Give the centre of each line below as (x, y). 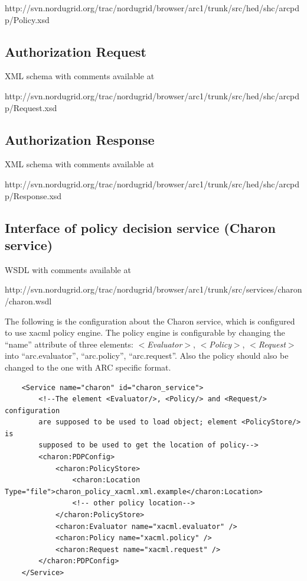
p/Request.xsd (31, 107)
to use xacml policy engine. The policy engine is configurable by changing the (145, 332)
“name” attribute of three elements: (69, 344)
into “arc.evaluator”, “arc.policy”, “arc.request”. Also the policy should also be (147, 356)
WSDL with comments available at (68, 269)
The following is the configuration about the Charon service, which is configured (150, 321)
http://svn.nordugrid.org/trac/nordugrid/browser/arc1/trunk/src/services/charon (153, 289)
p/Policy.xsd (27, 19)
